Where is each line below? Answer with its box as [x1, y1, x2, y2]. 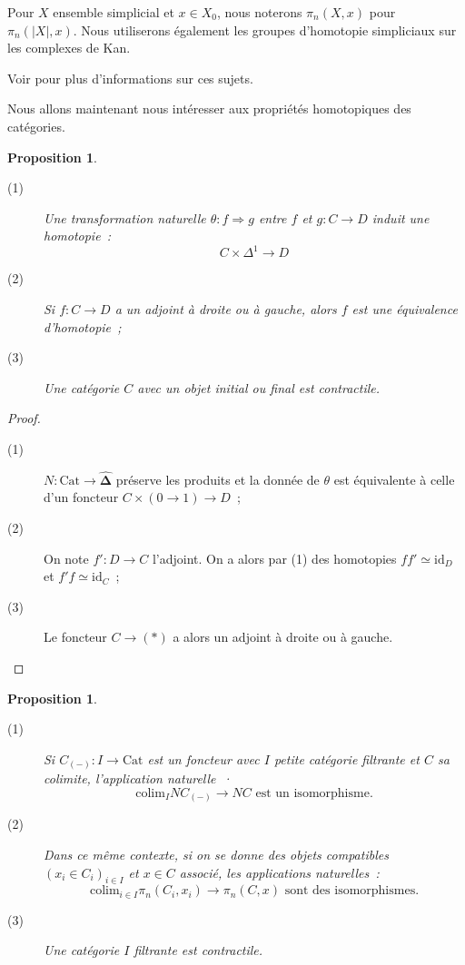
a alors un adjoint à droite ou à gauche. [173, 627, 393, 646]
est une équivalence [351, 300, 458, 319]
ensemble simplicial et [53, 3, 174, 21]
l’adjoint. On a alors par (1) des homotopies [152, 548, 397, 567]
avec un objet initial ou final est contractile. [137, 378, 381, 397]
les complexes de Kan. [7, 38, 131, 57]
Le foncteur [44, 627, 107, 646]
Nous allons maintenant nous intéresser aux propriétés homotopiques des [7, 99, 411, 118]
